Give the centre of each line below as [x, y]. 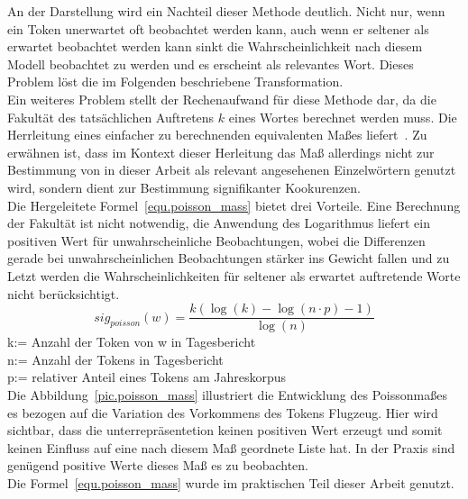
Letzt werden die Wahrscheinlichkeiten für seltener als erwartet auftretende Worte [234, 275]
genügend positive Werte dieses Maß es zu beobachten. [158, 465]
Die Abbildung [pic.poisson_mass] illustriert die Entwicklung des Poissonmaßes [227, 394]
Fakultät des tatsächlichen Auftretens [111, 117]
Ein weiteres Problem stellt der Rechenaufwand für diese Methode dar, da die [222, 99]
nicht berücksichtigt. [64, 293]
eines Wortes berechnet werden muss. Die [343, 117]
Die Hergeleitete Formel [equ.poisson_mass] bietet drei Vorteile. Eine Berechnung [234, 205]
